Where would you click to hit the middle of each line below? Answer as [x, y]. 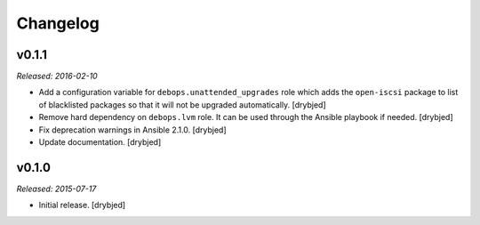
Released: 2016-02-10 [57, 76]
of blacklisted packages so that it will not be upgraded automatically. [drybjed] [182, 104]
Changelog [58, 23]
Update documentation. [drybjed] [100, 142]
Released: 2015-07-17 [56, 189]
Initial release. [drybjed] [82, 205]
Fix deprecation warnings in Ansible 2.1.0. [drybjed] [132, 130]
